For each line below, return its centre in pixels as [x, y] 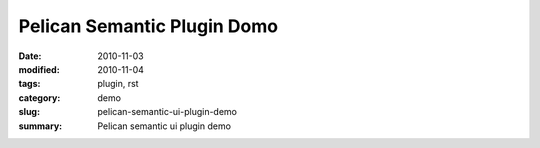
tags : [29, 84]
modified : [39, 69]
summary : [40, 126]
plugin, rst [118, 84]
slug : [29, 112]
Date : [30, 56]
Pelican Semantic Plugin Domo [148, 26]
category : [39, 97]
